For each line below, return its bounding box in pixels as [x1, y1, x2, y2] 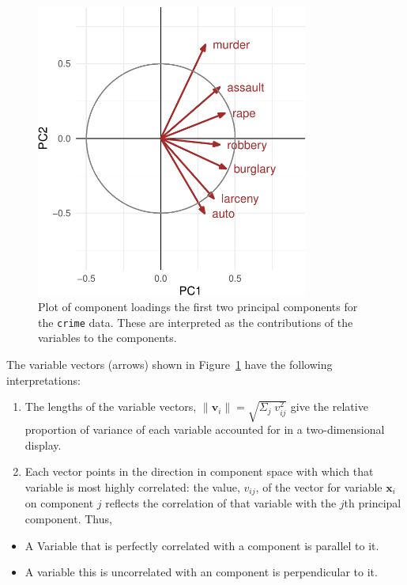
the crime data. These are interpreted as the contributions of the [38, 313, 353, 330]
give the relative [290, 398, 368, 415]
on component [24, 495, 94, 511]
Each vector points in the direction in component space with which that [24, 463, 374, 480]
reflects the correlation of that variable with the [105, 495, 337, 511]
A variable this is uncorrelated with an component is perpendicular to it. [24, 564, 378, 580]
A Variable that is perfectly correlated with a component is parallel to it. [24, 537, 379, 553]
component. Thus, [24, 511, 112, 527]
